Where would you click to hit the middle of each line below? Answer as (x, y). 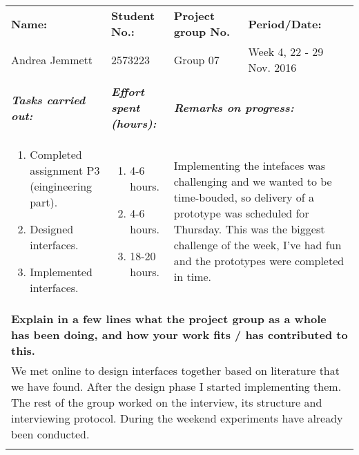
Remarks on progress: (234, 107)
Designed (52, 229)
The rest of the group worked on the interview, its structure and (167, 402)
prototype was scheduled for (241, 213)
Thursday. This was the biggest (249, 229)
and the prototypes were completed (259, 261)
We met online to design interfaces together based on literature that (175, 370)
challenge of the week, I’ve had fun (258, 245)
